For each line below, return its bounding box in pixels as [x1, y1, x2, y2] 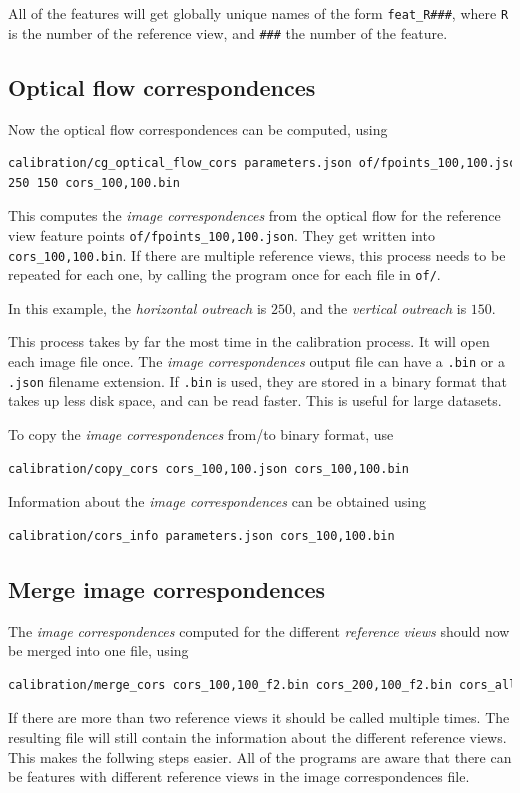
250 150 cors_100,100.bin [8, 175, 180, 190]
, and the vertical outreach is [292, 297, 467, 318]
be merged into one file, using [8, 640, 189, 661]
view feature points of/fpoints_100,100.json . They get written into [8, 224, 435, 245]
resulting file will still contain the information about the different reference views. [8, 726, 507, 747]
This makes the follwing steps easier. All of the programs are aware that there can [8, 746, 512, 767]
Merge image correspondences [8, 573, 326, 604]
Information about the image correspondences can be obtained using [8, 491, 426, 512]
